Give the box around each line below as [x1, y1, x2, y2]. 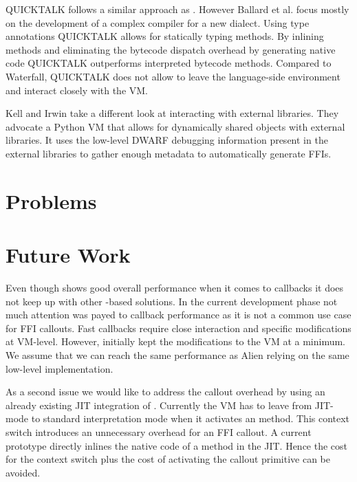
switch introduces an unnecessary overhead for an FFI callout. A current [6, 424, 312, 439]
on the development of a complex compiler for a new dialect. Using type [6, 15, 310, 30]
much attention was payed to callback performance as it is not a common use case [6, 307, 351, 322]
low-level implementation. [6, 361, 113, 375]
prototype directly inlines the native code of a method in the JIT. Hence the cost [6, 438, 348, 452]
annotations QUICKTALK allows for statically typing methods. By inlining [6, 29, 324, 43]
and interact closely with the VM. [6, 83, 149, 97]
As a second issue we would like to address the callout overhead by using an [6, 384, 325, 399]
